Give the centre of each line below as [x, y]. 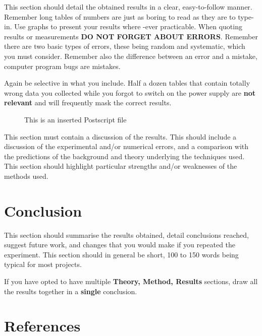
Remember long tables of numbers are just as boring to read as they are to [120, 16]
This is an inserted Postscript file [75, 119]
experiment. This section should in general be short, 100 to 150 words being [121, 254]
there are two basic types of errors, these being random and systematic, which [125, 46]
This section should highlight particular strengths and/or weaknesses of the [121, 166]
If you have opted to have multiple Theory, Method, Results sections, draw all [131, 281]
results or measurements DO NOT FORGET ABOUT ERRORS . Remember [131, 36]
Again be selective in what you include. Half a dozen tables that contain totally [127, 83]
